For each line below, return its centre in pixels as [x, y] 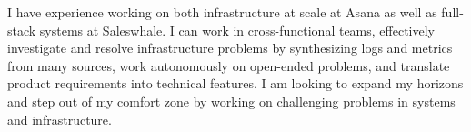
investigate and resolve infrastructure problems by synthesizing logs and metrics [230, 48]
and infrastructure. [60, 119]
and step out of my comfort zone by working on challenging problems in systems [231, 101]
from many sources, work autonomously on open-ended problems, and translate [229, 65]
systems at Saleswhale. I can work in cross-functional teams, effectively [237, 30]
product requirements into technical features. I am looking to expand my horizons [235, 83]
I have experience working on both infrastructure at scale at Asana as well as [222, 12]
